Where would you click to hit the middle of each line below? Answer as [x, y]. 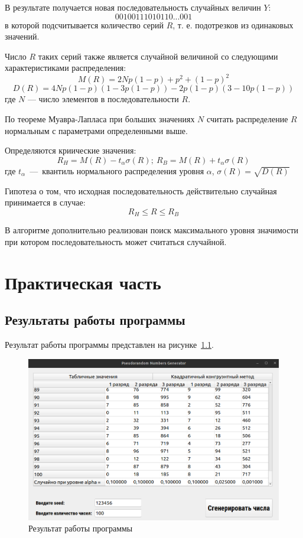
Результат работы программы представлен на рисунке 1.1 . [109, 345]
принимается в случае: [45, 202]
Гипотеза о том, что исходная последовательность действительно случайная [141, 190]
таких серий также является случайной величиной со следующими [158, 56]
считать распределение [247, 119]
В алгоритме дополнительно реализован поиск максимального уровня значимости [152, 230]
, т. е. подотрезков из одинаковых [233, 25]
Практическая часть [83, 282]
